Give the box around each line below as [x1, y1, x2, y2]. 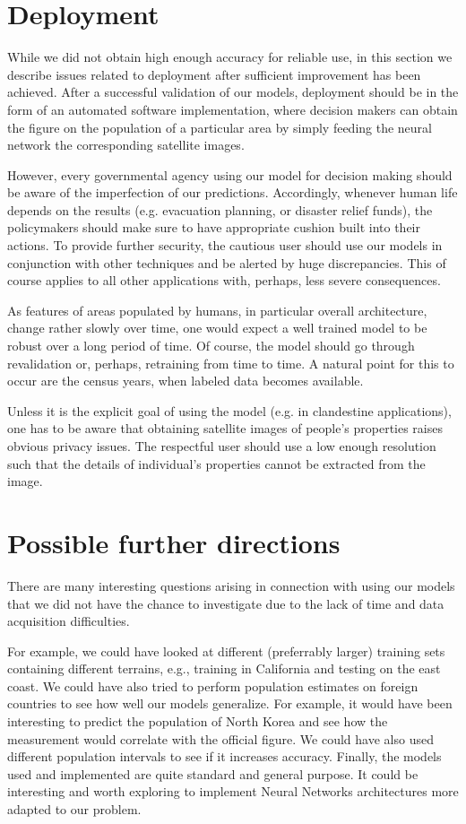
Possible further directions [7, 524, 341, 560]
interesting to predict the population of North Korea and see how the [7, 712, 388, 731]
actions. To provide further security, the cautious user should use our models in [7, 236, 443, 255]
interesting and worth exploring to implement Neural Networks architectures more [7, 782, 459, 801]
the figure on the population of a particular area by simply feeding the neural [7, 117, 432, 136]
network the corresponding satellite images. [7, 135, 245, 154]
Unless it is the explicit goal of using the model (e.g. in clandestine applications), [7, 401, 452, 420]
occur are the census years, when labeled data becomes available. [7, 371, 364, 390]
